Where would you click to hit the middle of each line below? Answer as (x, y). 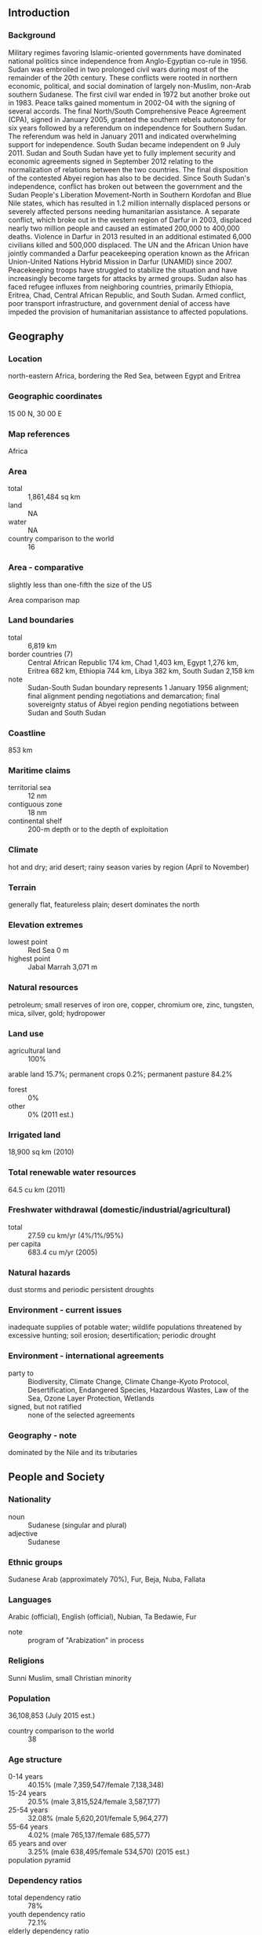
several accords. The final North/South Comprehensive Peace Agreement (127, 111)
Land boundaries (41, 620)
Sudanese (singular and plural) (77, 1525)
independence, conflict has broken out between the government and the (126, 186)
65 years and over (38, 1844)
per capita (25, 1243)
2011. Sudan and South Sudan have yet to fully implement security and (122, 153)
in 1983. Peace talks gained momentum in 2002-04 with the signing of (122, 102)
